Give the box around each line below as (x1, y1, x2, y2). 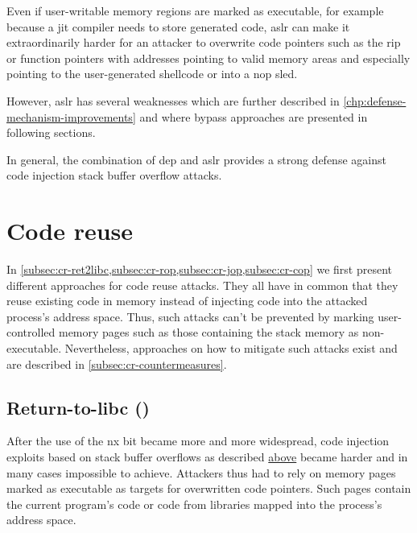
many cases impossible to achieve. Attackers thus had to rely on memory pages (6, 464, 396, 481)
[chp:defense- (343, 92, 407, 109)
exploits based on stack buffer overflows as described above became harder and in (6, 448, 408, 465)
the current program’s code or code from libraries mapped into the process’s (6, 495, 382, 512)
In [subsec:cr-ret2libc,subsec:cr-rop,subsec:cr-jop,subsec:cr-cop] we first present (6, 261, 393, 278)
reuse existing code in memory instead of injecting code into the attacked (6, 292, 368, 309)
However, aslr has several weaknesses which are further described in (6, 92, 340, 109)
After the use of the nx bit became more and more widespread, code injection (6, 432, 390, 449)
